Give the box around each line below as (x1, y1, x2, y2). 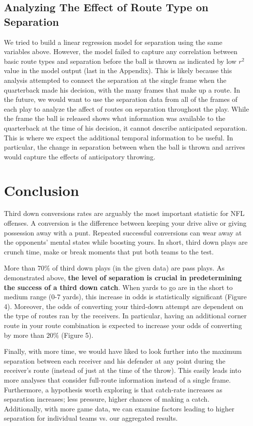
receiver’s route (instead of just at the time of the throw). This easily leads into (4, 365, 241, 375)
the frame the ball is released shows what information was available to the (4, 113, 225, 123)
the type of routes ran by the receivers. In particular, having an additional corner (4, 310, 247, 321)
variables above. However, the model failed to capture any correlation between (4, 46, 237, 57)
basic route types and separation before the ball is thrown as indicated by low (4, 56, 236, 66)
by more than (4, 329, 44, 340)
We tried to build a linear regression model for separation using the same (4, 37, 222, 47)
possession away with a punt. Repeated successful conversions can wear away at (4, 227, 242, 237)
